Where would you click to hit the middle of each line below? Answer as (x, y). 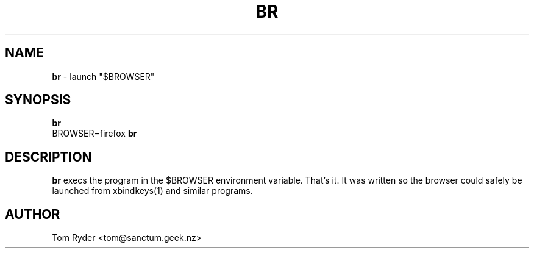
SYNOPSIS (38, 100)
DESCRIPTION (48, 157)
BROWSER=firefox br (94, 134)
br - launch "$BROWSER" (103, 76)
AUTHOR (33, 214)
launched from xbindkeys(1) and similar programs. (152, 191)
